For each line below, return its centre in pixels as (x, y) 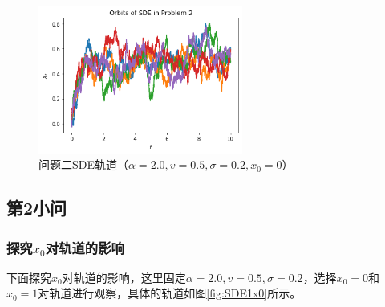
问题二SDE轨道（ (84, 164)
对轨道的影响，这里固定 (124, 277)
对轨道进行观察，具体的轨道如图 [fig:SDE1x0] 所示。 (170, 293)
